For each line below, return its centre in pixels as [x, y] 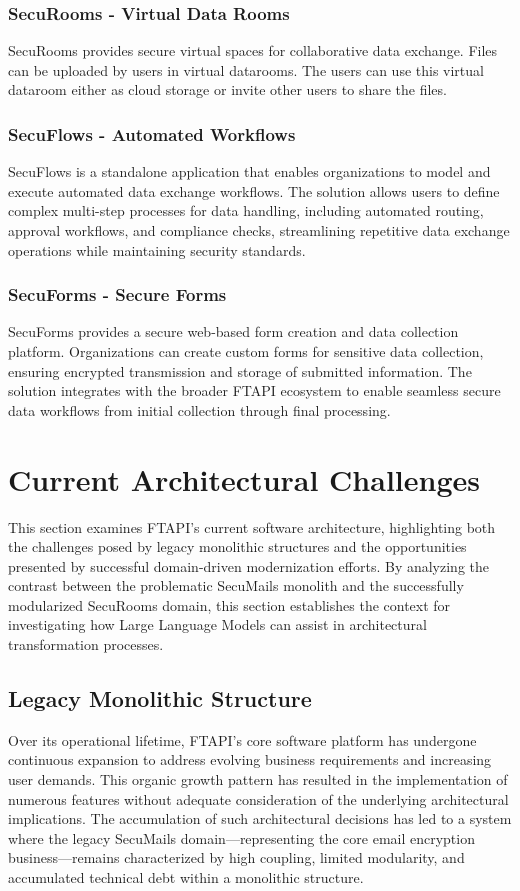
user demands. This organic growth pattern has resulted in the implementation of [258, 779]
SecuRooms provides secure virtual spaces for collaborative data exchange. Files [253, 50]
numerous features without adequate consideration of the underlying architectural [258, 798]
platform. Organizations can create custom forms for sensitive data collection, [246, 351]
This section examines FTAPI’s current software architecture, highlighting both [252, 526]
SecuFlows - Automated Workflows [152, 133]
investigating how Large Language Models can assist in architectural [217, 624]
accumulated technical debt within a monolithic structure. [186, 877]
